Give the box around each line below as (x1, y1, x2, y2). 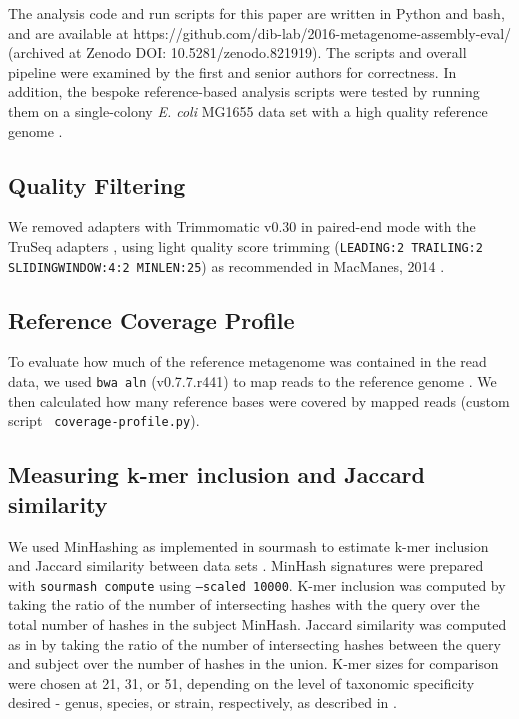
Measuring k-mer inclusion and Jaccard (8, 459, 425, 490)
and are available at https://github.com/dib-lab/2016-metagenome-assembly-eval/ (8, 22, 512, 43)
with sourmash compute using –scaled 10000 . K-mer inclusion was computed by (8, 574, 506, 595)
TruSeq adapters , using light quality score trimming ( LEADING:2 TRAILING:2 (8, 235, 483, 256)
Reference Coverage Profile (8, 304, 295, 335)
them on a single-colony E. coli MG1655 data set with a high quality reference (8, 100, 488, 121)
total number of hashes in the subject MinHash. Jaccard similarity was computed (8, 614, 507, 634)
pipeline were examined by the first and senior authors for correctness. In (8, 61, 457, 82)
